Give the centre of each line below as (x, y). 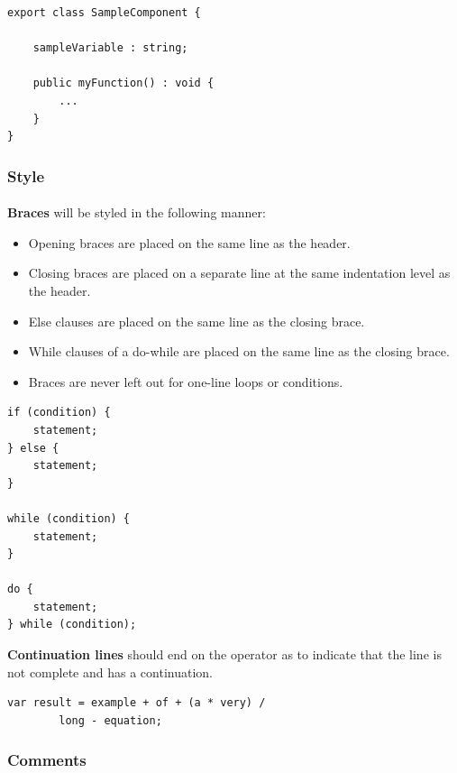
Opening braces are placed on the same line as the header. (189, 242)
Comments (47, 760)
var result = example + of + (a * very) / (137, 703)
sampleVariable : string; (110, 48)
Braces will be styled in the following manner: (137, 212)
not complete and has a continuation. (110, 672)
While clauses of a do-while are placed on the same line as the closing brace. (239, 351)
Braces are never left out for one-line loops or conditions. (186, 381)
